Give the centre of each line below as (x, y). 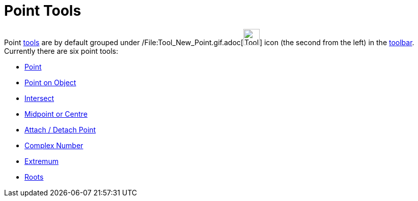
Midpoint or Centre (56, 114)
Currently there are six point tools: (61, 51)
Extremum (41, 161)
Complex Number (54, 145)
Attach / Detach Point (60, 129)
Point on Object (50, 82)
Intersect (39, 98)
